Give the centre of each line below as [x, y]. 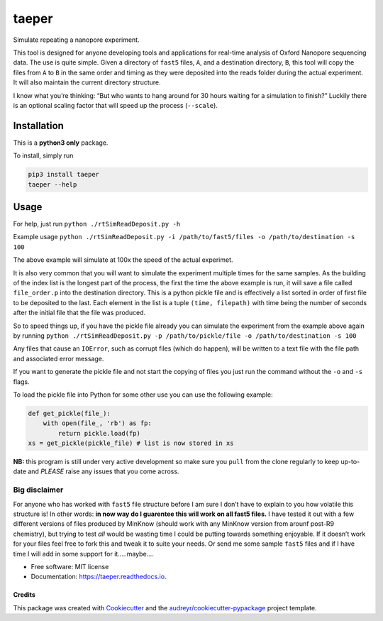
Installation [38, 125]
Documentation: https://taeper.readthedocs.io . [99, 577]
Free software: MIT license [70, 566]
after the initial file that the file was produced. [79, 313]
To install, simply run [43, 155]
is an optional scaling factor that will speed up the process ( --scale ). [115, 105]
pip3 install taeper [63, 175]
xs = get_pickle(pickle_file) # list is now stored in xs [131, 443]
